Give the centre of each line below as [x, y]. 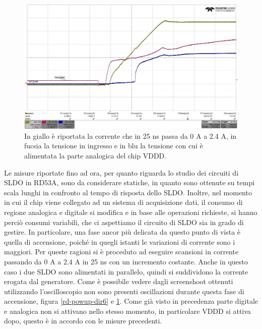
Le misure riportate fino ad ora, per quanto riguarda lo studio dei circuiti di [121, 172]
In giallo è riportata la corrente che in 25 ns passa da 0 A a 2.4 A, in [130, 135]
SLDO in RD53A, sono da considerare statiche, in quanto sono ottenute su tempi [129, 182]
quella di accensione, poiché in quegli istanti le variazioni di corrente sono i [120, 241]
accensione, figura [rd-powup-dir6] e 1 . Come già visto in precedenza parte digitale [131, 301]
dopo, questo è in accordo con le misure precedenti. [83, 321]
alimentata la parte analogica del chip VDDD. [95, 155]
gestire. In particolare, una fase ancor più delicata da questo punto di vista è [122, 232]
